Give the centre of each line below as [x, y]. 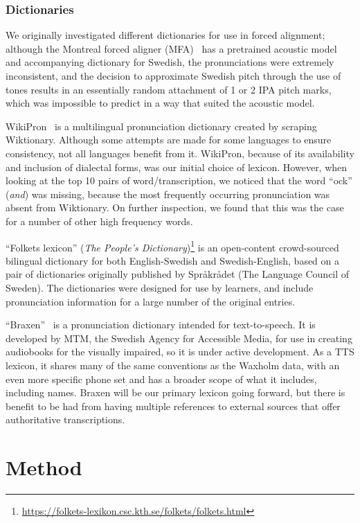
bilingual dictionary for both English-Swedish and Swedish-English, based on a [173, 260]
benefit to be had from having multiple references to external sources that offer [173, 406]
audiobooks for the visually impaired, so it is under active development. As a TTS [180, 352]
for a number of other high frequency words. [99, 221]
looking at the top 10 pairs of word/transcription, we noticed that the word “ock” [179, 180]
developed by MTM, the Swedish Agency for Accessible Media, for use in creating [179, 338]
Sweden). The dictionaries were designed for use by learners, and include [160, 287]
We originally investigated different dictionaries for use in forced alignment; [165, 35]
